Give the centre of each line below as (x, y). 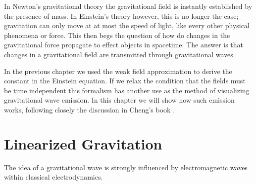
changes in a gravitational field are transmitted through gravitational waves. (120, 54)
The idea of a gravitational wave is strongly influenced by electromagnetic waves (126, 167)
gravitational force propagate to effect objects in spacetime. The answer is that (124, 45)
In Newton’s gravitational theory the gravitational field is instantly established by (128, 6)
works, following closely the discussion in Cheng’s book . (90, 109)
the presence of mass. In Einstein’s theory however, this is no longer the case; (121, 16)
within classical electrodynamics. (53, 177)
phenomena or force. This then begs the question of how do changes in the (117, 35)
